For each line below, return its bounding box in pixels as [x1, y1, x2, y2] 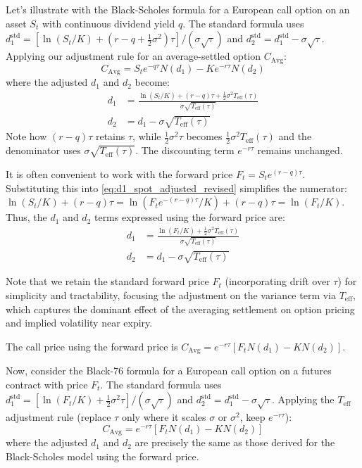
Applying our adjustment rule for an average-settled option [6, 49, 261, 63]
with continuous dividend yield [42, 15, 175, 30]
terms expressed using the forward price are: [94, 210, 285, 224]
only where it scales [121, 410, 206, 424]
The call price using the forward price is [6, 339, 178, 353]
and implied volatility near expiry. [6, 315, 153, 330]
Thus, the [6, 210, 47, 224]
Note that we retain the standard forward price [6, 274, 209, 289]
